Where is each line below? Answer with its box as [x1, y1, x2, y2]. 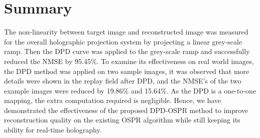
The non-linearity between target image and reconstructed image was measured [4, 26, 248, 37]
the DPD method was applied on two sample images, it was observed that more [4, 65, 249, 76]
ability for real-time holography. [4, 124, 102, 135]
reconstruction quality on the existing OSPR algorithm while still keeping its [4, 114, 240, 125]
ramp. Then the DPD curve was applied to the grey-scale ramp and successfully [4, 46, 250, 56]
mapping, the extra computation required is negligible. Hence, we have [4, 95, 221, 105]
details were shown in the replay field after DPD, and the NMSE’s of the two [4, 75, 241, 86]
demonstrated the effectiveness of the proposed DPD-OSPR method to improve [4, 104, 248, 115]
